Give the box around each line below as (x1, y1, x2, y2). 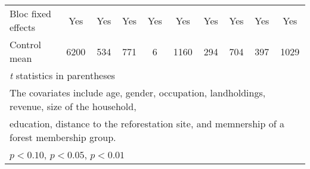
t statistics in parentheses (10, 68, 115, 82)
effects (10, 20, 36, 34)
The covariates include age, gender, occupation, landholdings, (10, 86, 266, 99)
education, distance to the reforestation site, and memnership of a (10, 117, 284, 130)
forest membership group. (10, 130, 116, 144)
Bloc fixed (10, 7, 52, 20)
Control (10, 37, 41, 51)
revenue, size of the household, (10, 99, 137, 113)
